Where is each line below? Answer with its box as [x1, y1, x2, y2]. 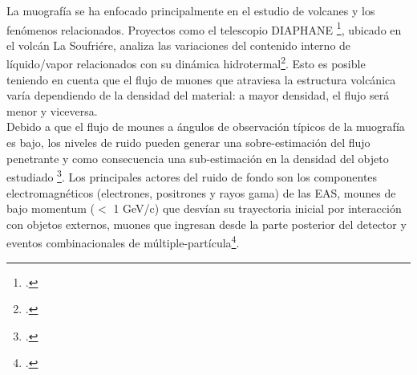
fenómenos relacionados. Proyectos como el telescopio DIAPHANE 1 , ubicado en [6, 18, 402, 38]
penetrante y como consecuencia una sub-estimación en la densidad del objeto [6, 149, 389, 166]
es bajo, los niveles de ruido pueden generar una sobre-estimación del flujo [6, 134, 370, 151]
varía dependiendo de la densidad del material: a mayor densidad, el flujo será [6, 87, 390, 104]
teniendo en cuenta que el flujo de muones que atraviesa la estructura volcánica [6, 71, 396, 88]
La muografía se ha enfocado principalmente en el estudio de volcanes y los [6, 2, 375, 18]
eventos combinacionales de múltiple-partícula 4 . [6, 232, 240, 251]
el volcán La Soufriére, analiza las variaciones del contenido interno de [6, 36, 351, 53]
